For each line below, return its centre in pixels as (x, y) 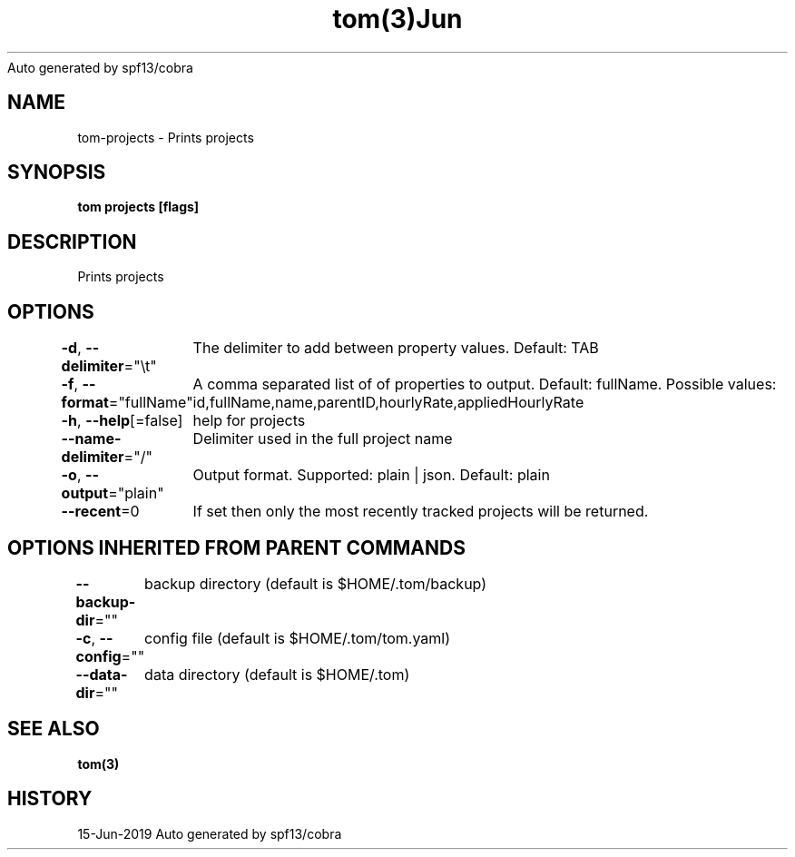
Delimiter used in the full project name (323, 439)
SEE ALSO (54, 729)
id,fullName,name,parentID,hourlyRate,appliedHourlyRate (388, 403)
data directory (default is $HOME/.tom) (277, 674)
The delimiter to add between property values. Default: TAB (396, 348)
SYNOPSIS (57, 172)
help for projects (249, 421)
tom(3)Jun (397, 19)
